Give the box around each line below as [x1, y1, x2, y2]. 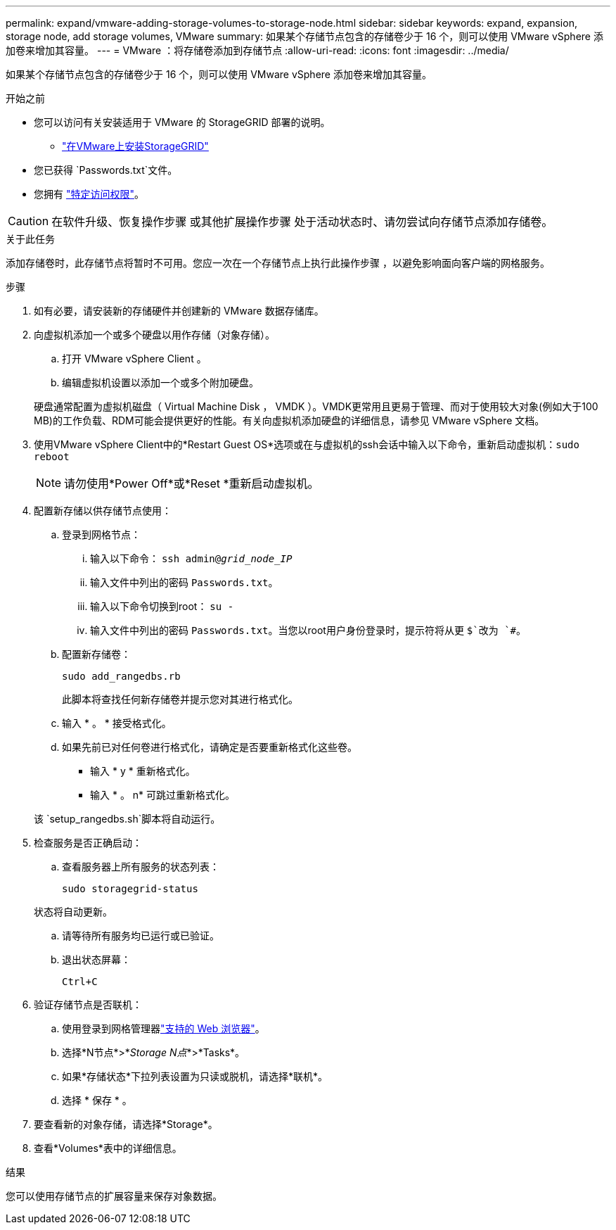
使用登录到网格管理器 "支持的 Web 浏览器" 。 [62, 1022, 265, 1034]
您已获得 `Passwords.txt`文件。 [34, 164, 178, 176]
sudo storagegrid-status [62, 883, 198, 894]
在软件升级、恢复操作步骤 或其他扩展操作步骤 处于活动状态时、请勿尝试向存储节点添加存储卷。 [51, 215, 553, 229]
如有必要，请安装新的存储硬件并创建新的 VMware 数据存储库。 [34, 305, 324, 317]
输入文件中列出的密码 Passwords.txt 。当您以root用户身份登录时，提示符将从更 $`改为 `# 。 [90, 624, 527, 636]
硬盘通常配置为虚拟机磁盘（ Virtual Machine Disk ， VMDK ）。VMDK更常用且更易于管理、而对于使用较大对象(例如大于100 [34, 400, 598, 412]
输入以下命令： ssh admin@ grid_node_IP [90, 552, 293, 564]
